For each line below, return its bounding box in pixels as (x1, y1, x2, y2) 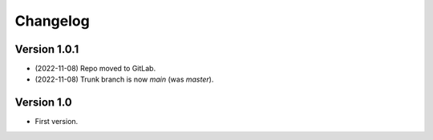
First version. (34, 117, 79, 126)
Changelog (14, 12, 90, 30)
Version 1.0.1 (14, 42, 79, 56)
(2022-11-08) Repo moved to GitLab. (34, 64, 156, 74)
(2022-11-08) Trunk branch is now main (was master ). (34, 74, 214, 84)
